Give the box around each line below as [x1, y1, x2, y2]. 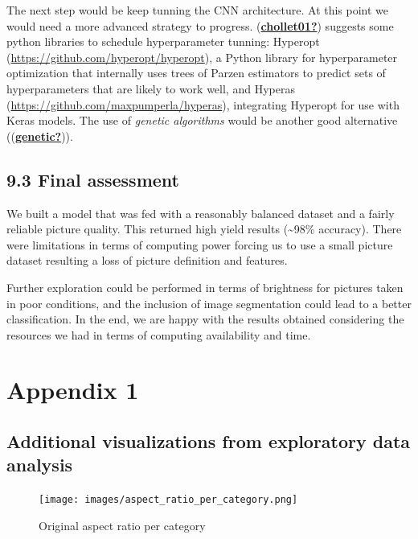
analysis [6, 452, 73, 477]
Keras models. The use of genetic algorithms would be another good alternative [6, 112, 398, 129]
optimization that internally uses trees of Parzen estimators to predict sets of [6, 64, 386, 81]
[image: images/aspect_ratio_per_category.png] [39, 494, 298, 506]
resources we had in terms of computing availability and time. [6, 326, 311, 343]
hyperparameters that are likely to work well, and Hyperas [6, 80, 295, 97]
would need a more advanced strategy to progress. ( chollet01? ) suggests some [6, 17, 394, 34]
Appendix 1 [6, 373, 139, 406]
